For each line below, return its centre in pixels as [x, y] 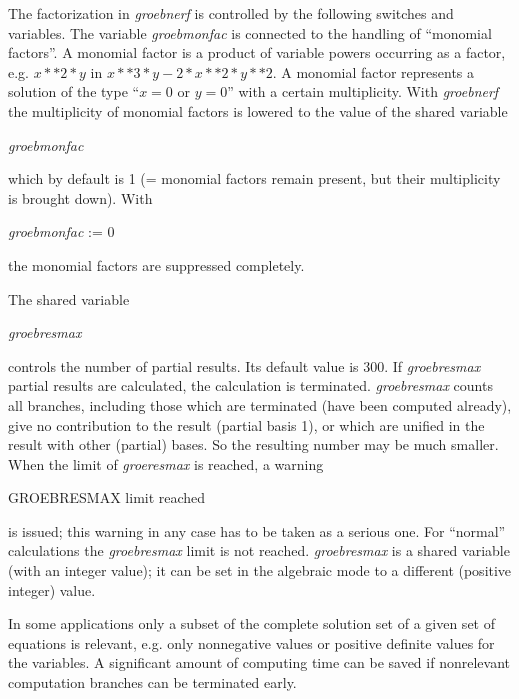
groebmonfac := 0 [61, 231]
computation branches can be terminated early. [152, 682]
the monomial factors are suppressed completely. [156, 264]
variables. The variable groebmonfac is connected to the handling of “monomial [250, 32]
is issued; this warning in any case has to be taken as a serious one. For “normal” [257, 530]
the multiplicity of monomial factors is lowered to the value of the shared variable [258, 110]
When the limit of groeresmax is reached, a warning [166, 463]
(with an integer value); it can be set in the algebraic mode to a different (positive [260, 570]
